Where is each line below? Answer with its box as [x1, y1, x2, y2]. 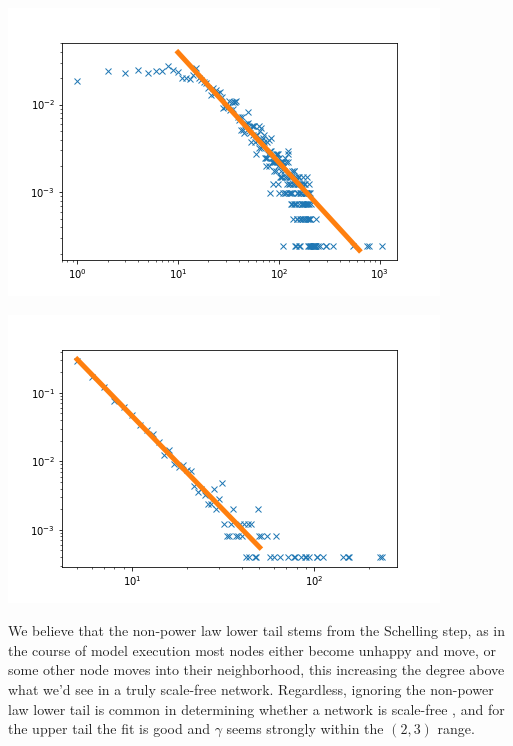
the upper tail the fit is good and [8, 718, 210, 739]
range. [437, 718, 475, 739]
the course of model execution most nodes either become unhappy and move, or [8, 639, 496, 660]
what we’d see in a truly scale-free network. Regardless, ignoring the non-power [8, 678, 494, 699]
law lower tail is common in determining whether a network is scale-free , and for [8, 698, 505, 719]
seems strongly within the [226, 718, 384, 739]
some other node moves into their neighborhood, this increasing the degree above [8, 659, 505, 680]
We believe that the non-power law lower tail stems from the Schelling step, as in [8, 620, 505, 641]
